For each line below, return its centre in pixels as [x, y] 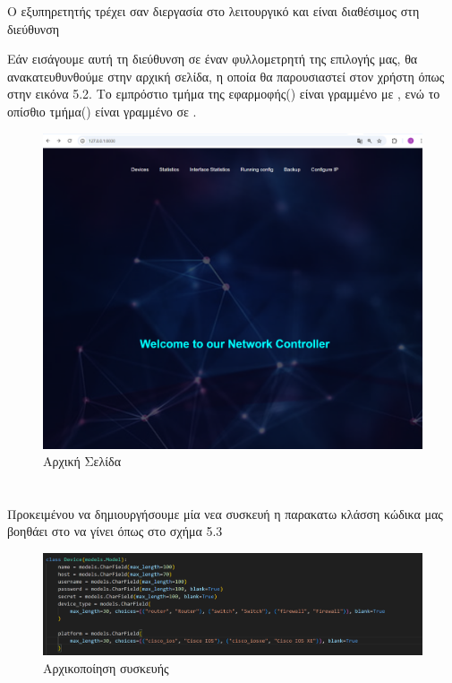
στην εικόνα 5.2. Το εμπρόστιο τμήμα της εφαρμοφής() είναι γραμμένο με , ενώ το [224, 94]
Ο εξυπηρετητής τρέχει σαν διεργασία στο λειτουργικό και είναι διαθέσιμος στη [213, 11]
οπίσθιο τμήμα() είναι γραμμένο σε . [102, 111]
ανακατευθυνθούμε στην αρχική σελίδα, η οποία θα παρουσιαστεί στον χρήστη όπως [226, 76]
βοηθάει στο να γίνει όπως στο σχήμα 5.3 [115, 531]
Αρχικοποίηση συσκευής [106, 668]
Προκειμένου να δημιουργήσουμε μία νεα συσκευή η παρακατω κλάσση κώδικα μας [225, 513]
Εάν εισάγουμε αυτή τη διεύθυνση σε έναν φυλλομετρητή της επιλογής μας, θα [213, 59]
